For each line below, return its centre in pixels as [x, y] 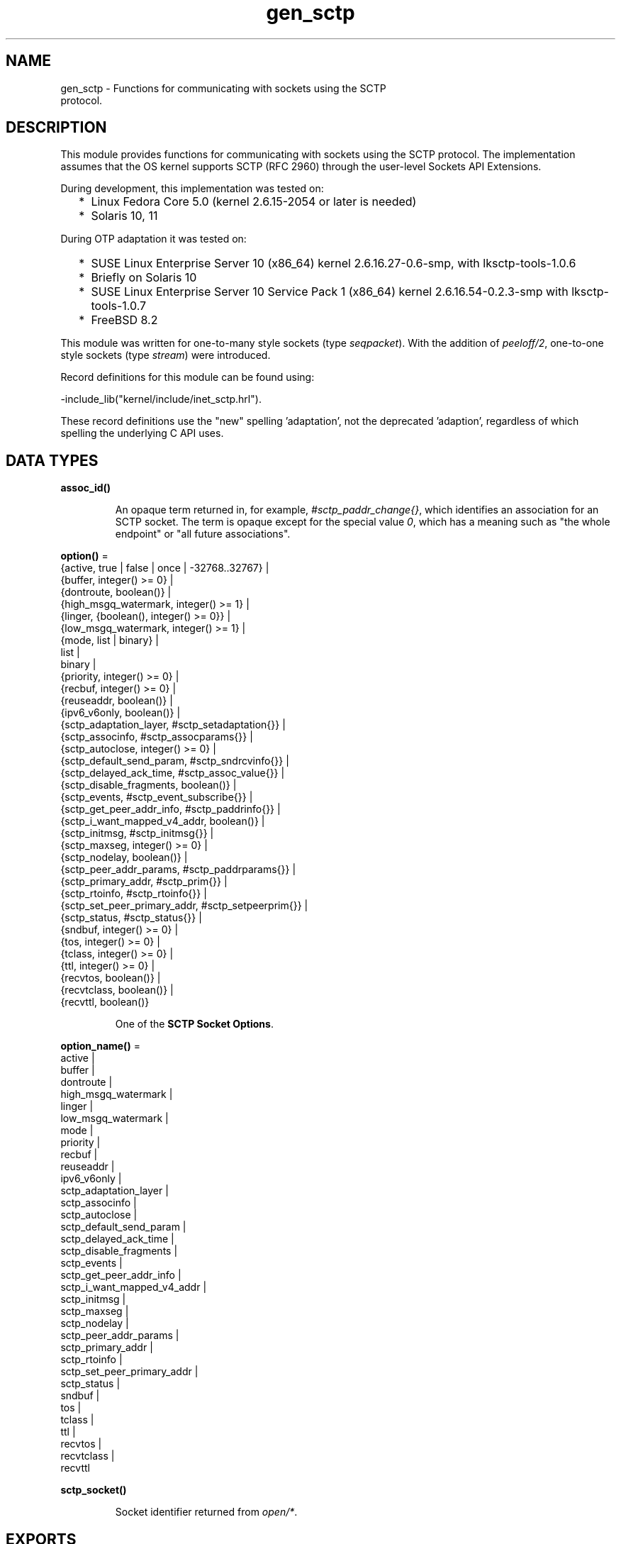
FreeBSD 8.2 [124, 320]
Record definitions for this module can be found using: [188, 377]
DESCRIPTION [56, 128]
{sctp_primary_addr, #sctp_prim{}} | [144, 882]
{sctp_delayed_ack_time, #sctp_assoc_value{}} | [173, 773]
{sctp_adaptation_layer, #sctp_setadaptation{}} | [173, 725]
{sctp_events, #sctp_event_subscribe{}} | [157, 797]
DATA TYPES [52, 460]
